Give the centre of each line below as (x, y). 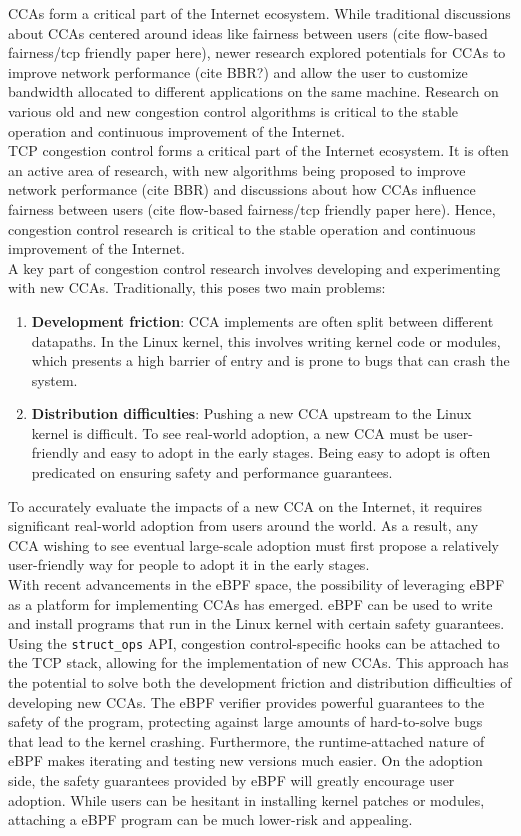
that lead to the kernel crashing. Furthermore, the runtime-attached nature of (246, 740)
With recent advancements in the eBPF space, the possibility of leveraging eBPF (256, 584)
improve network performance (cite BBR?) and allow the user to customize (238, 71)
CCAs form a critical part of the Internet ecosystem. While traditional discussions (259, 13)
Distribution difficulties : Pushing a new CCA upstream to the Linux (251, 413)
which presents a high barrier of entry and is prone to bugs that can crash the (270, 360)
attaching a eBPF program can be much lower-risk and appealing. (210, 819)
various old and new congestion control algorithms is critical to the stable (233, 110)
